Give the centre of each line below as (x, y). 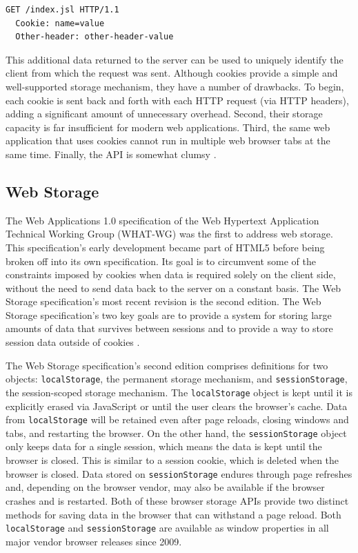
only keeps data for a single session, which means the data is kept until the (164, 446)
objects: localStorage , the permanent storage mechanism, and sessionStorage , (177, 379)
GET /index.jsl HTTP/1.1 (62, 10)
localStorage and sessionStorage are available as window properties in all (167, 528)
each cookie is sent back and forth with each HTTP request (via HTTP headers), (177, 100)
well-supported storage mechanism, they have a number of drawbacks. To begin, (175, 86)
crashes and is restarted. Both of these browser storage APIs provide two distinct (177, 500)
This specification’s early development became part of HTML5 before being (165, 247)
